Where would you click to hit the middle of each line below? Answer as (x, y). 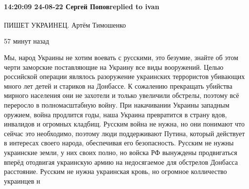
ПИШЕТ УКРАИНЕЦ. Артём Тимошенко (65, 24)
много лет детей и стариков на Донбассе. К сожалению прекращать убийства (118, 86)
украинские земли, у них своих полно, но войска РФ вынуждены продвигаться (121, 152)
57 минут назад (27, 41)
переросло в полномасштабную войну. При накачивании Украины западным (117, 104)
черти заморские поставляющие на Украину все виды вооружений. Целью (114, 67)
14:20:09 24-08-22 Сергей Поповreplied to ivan (82, 6)
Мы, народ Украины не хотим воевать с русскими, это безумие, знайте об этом (121, 57)
